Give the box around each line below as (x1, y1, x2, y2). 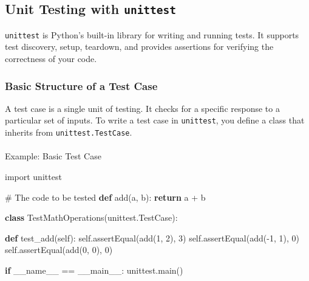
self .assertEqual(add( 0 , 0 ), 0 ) (5, 243, 113, 256)
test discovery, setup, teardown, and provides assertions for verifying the (5, 40, 274, 53)
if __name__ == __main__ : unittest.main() (5, 263, 183, 276)
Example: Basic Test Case (5, 150, 101, 162)
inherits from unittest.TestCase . (5, 126, 132, 139)
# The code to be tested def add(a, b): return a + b (5, 190, 206, 203)
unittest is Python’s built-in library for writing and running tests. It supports (5, 28, 299, 41)
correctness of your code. (5, 52, 97, 65)
